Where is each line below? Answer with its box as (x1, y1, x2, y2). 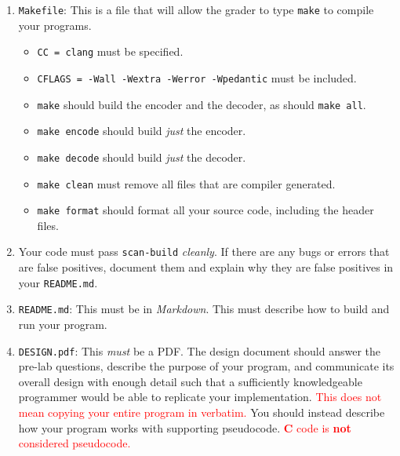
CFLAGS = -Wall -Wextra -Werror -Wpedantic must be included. (37, 69, 357, 86)
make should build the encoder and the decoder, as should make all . (37, 96, 366, 112)
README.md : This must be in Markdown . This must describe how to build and (18, 301, 390, 317)
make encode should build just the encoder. (37, 122, 246, 139)
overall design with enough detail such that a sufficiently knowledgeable (18, 373, 362, 389)
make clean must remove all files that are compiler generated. (37, 175, 336, 192)
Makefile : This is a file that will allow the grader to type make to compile (18, 2, 374, 17)
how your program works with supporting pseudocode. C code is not (18, 419, 351, 436)
